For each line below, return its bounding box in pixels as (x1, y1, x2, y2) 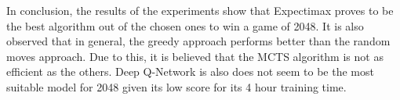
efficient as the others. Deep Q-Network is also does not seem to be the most (6, 63, 374, 80)
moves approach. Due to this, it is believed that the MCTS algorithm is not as (6, 48, 384, 64)
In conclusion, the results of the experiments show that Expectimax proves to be (6, 2, 394, 18)
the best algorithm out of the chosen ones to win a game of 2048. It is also (6, 17, 364, 34)
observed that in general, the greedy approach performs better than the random (6, 33, 391, 49)
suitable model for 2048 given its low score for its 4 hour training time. (6, 78, 347, 95)
